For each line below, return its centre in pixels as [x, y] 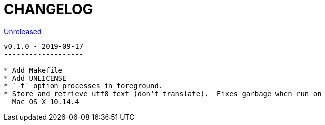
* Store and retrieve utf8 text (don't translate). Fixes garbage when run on [163, 94]
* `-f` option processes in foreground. [83, 86]
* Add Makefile [33, 70]
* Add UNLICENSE [35, 78]
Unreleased [23, 31]
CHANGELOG [49, 9]
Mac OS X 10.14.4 [46, 102]
